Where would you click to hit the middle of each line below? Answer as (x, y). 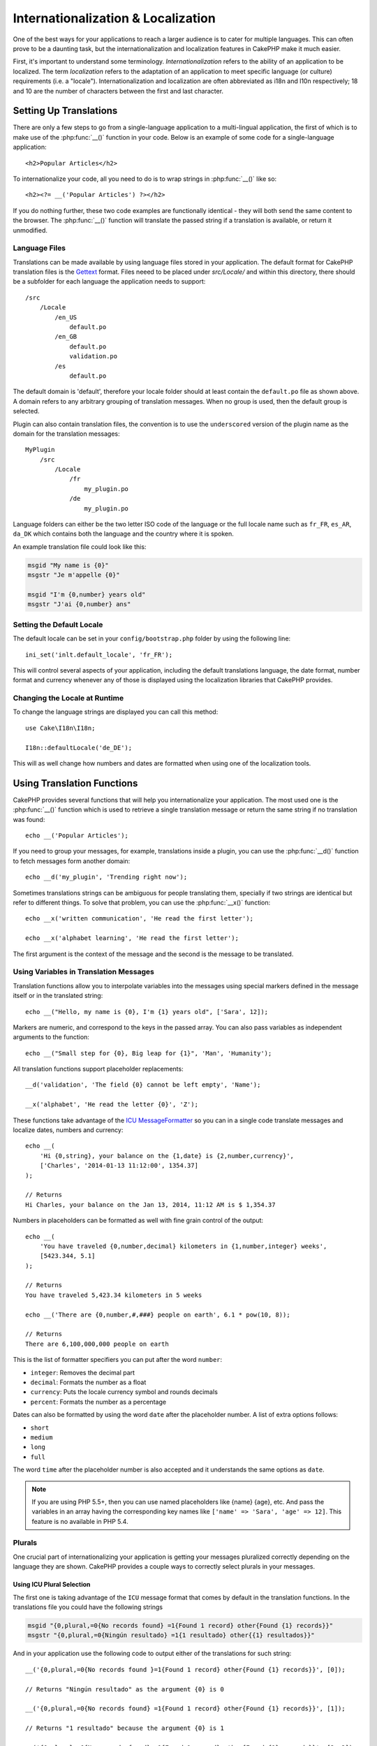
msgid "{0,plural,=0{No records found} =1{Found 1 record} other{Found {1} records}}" (180, 1625)
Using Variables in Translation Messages (84, 972)
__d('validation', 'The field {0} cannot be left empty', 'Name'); (143, 1085)
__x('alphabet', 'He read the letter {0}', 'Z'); (112, 1105)
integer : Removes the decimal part (83, 1372)
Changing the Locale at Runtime (68, 698)
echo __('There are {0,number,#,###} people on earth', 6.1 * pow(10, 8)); (158, 1314)
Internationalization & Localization (114, 18)
